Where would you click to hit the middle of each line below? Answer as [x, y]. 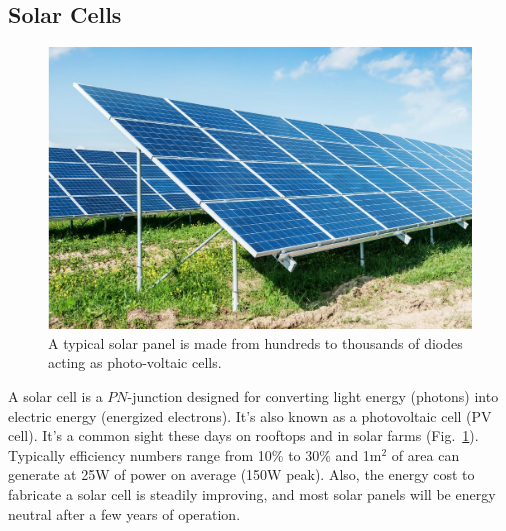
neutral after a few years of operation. [124, 513]
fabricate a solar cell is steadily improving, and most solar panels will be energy [252, 493]
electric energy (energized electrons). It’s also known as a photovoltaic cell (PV [250, 415]
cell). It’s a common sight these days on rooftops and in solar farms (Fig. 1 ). [243, 435]
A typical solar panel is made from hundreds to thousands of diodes [255, 342]
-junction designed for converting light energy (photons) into [313, 395]
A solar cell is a [55, 395]
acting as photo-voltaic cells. [135, 362]
